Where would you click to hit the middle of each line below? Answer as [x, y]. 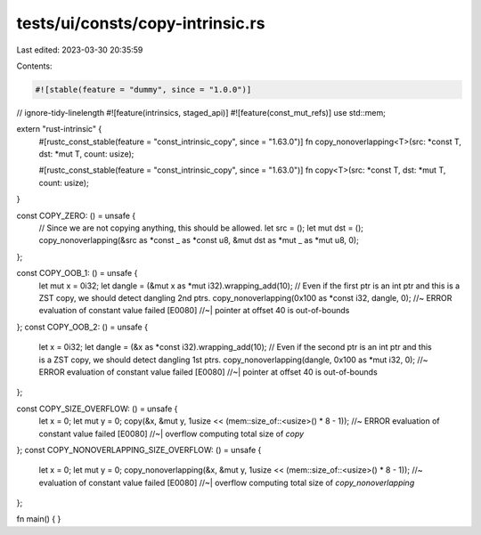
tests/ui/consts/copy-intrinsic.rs [141, 23]
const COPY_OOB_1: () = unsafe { [77, 273]
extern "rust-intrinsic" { [59, 129]
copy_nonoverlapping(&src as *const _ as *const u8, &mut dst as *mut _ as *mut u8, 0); [199, 240]
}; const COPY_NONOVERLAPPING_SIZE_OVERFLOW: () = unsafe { [139, 450]
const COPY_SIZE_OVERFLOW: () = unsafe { [97, 409]
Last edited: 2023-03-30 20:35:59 [80, 50]
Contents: [34, 66]
